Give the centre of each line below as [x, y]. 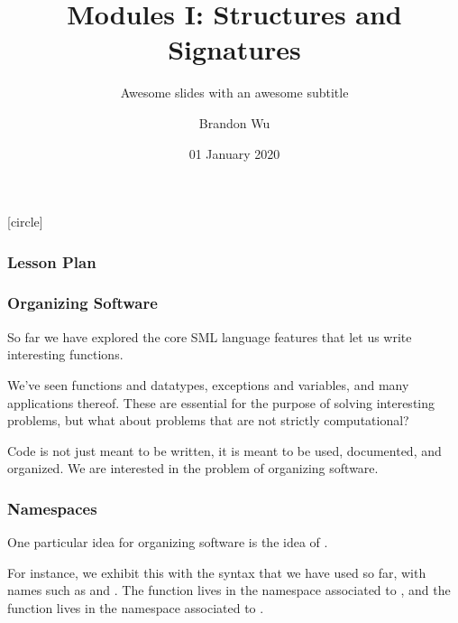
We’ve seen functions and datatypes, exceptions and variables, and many [208, 384]
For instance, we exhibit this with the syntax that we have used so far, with [217, 572]
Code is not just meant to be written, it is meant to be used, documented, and [224, 450]
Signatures [234, 49]
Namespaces [52, 508]
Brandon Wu [234, 122]
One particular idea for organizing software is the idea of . [168, 542]
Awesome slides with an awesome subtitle [234, 93]
